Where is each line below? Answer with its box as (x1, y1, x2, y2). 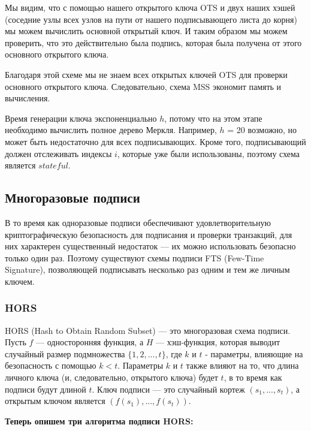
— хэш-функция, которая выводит (156, 336, 280, 348)
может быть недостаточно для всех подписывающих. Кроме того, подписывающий (5, 135, 306, 147)
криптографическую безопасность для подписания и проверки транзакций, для (5, 228, 292, 240)
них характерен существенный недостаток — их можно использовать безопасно (5, 240, 296, 252)
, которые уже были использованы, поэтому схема (117, 147, 300, 159)
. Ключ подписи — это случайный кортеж (92, 382, 245, 395)
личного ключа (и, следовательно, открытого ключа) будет (5, 371, 218, 384)
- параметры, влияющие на (205, 347, 303, 360)
